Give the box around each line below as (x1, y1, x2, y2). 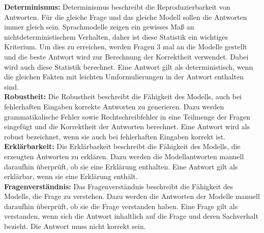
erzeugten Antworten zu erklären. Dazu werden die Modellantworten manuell (4, 151, 244, 161)
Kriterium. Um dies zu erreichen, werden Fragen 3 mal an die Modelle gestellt (4, 41, 247, 52)
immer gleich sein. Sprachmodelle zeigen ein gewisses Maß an (4, 21, 194, 32)
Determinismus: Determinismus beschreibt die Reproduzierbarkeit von (4, 2, 230, 12)
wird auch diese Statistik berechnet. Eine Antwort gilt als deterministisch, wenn (4, 61, 253, 72)
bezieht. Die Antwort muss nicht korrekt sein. (4, 221, 146, 231)
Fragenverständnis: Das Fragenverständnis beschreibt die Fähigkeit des (4, 181, 233, 191)
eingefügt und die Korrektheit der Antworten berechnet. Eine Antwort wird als (4, 121, 250, 132)
